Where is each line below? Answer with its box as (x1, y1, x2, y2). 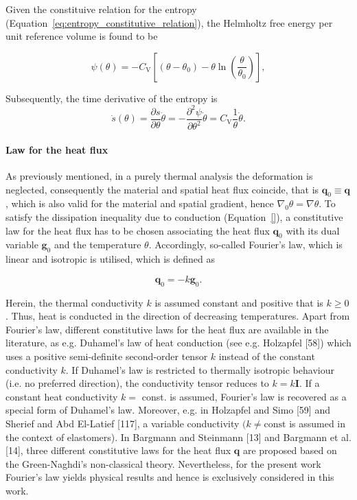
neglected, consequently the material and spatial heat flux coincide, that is (5, 182, 319, 196)
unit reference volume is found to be (5, 29, 158, 43)
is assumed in (289, 416, 346, 430)
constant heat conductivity (5, 389, 118, 403)
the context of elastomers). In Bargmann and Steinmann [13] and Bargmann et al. (5, 429, 352, 444)
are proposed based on (242, 443, 337, 457)
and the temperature (54, 237, 141, 252)
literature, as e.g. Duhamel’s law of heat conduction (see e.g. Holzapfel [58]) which (5, 335, 352, 350)
